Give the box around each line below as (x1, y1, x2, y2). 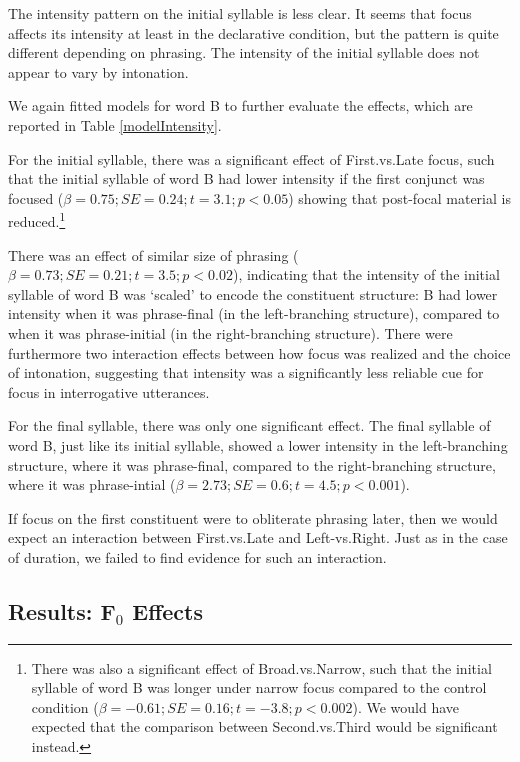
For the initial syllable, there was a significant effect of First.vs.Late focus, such (8, 148, 495, 169)
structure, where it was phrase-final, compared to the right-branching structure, (8, 454, 496, 475)
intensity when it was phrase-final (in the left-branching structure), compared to (8, 303, 500, 324)
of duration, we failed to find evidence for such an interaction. (8, 546, 387, 567)
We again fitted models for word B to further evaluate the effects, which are (8, 95, 473, 116)
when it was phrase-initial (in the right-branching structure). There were (8, 322, 453, 343)
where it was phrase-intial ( (8, 474, 176, 495)
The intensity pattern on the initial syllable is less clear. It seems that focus (8, 3, 472, 23)
